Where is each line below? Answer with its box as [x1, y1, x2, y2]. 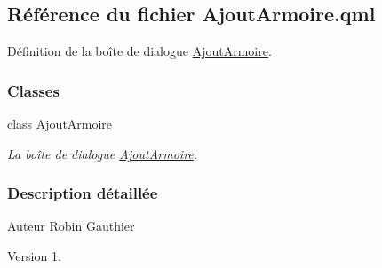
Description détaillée [7, 182, 158, 204]
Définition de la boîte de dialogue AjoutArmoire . [7, 42, 272, 60]
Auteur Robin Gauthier [7, 217, 135, 235]
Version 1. [7, 247, 61, 265]
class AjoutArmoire [7, 114, 113, 133]
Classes [7, 79, 60, 101]
